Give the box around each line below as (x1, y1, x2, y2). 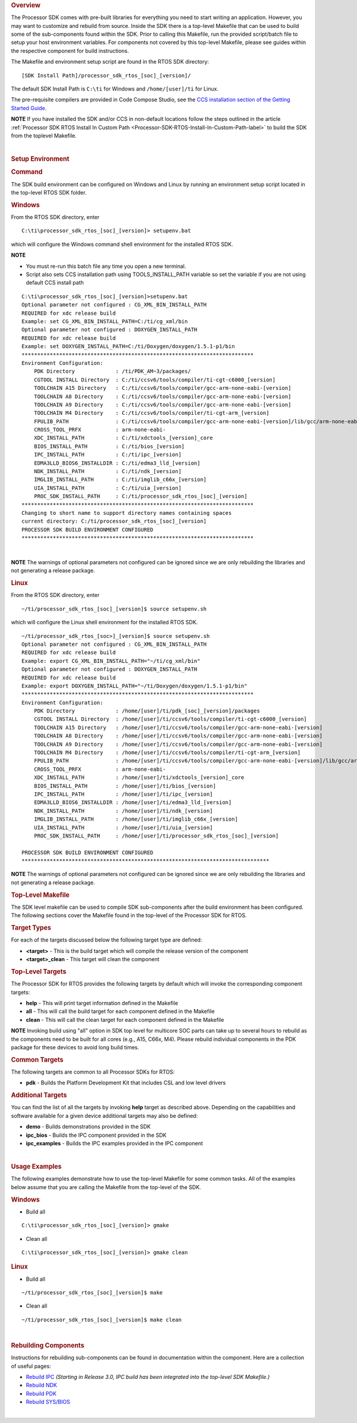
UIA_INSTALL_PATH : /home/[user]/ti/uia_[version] (33, 824, 214, 831)
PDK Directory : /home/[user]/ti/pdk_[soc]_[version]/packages (33, 708, 260, 714)
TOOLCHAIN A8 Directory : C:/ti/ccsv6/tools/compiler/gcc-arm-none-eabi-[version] (33, 393, 292, 400)
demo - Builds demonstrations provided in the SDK (26, 1123, 151, 1130)
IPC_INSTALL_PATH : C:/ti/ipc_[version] (33, 451, 181, 458)
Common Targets (11, 1055, 64, 1064)
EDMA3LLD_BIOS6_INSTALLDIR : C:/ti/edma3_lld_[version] (33, 459, 201, 467)
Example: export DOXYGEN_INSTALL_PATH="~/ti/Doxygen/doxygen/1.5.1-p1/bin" (21, 682, 248, 689)
